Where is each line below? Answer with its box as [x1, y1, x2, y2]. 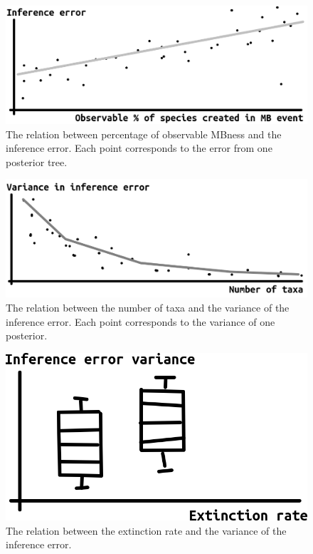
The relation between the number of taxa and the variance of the [6, 300, 290, 315]
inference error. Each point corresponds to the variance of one [6, 314, 275, 329]
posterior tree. [6, 154, 68, 169]
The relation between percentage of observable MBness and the [6, 126, 282, 141]
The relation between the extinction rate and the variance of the [6, 523, 287, 538]
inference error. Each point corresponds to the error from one [6, 140, 272, 155]
